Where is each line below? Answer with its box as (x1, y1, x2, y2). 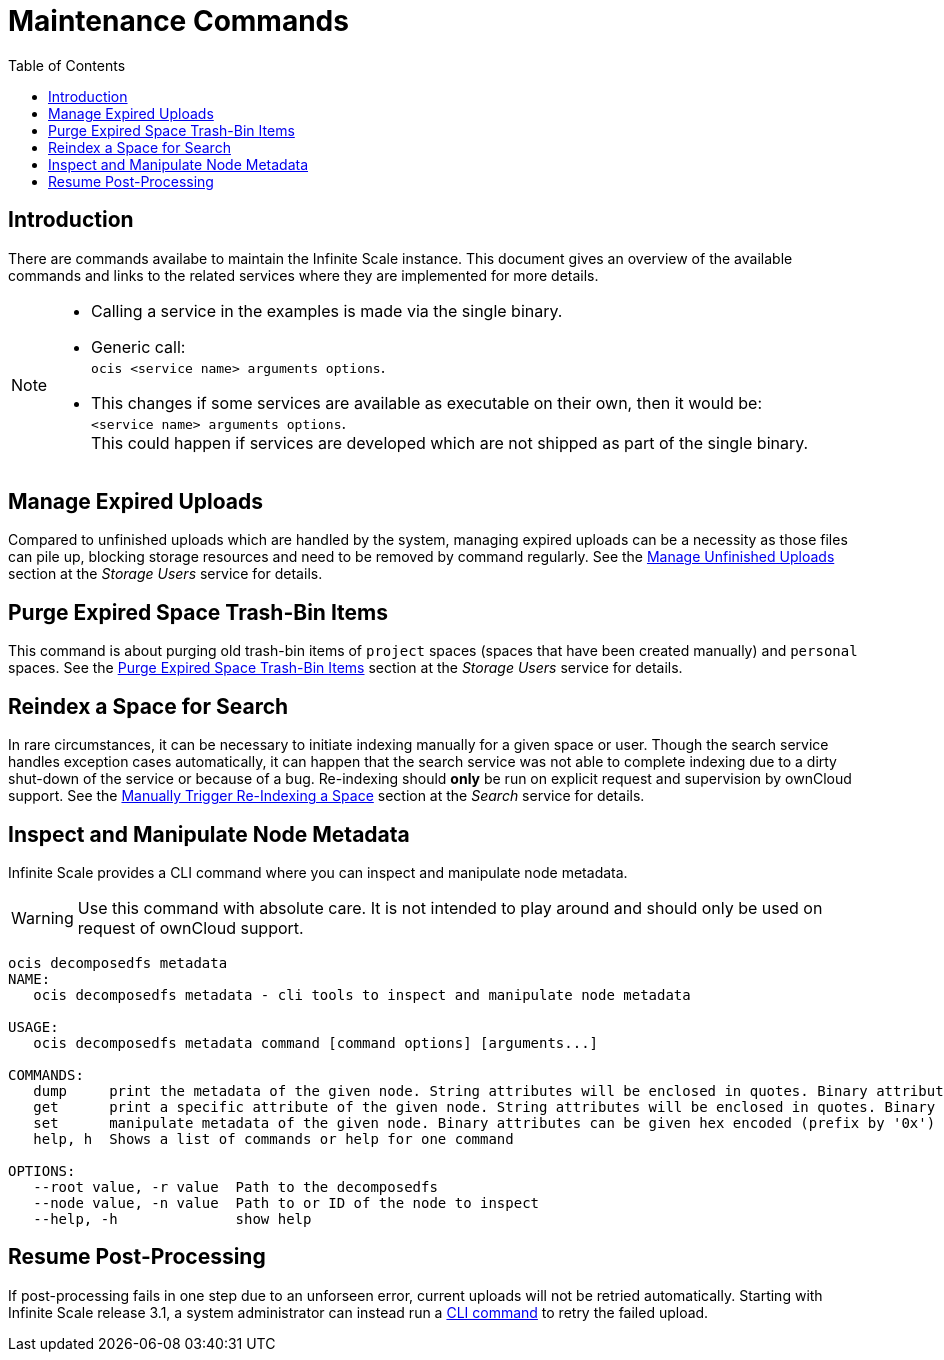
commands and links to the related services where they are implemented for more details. (8, 266, 599, 284)
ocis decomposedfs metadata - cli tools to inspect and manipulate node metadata (33, 986, 691, 1003)
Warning (11, 907, 74, 928)
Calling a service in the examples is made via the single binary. (91, 300, 563, 321)
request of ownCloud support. (77, 917, 304, 938)
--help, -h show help (33, 1210, 312, 1227)
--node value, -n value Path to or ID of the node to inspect (33, 1194, 540, 1211)
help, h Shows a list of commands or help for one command (33, 1130, 514, 1147)
